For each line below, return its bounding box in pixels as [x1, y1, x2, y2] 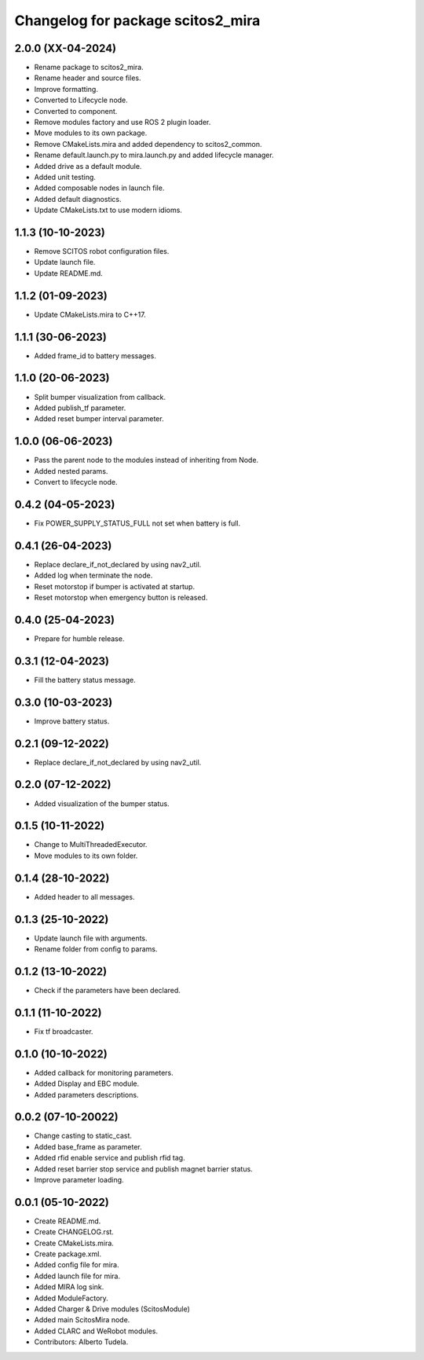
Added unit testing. [34, 172, 96, 181]
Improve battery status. [34, 716, 110, 726]
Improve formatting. [34, 84, 98, 93]
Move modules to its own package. [34, 128, 148, 137]
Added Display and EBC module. [34, 1079, 140, 1088]
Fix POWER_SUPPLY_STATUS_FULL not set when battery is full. [34, 519, 241, 528]
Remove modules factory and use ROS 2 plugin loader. [34, 118, 211, 127]
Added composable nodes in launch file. [34, 183, 165, 192]
